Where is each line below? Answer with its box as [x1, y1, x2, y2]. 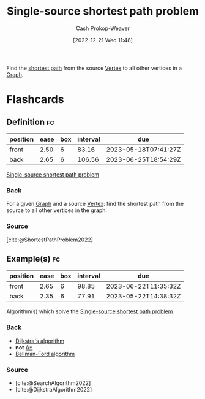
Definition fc [6, 116, 54, 127]
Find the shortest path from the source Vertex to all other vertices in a [6, 64, 182, 72]
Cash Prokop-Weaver [75, 25, 130, 32]
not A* [15, 343, 33, 351]
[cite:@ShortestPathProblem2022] [6, 236, 94, 243]
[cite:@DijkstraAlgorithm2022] [15, 386, 92, 393]
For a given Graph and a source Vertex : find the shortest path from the [6, 200, 184, 208]
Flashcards [6, 93, 64, 107]
